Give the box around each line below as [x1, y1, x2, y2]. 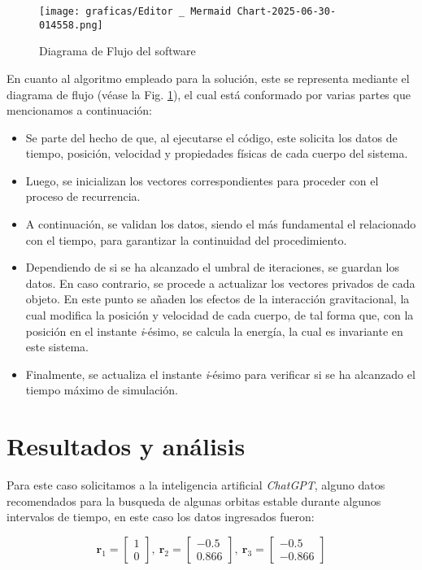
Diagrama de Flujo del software [39, 42, 196, 59]
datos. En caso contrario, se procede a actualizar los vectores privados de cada [25, 274, 415, 291]
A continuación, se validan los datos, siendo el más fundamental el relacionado [25, 215, 416, 233]
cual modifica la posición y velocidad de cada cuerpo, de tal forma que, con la [25, 307, 414, 324]
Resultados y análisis [7, 429, 246, 463]
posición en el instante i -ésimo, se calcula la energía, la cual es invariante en [25, 322, 403, 339]
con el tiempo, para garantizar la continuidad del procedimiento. [25, 231, 347, 248]
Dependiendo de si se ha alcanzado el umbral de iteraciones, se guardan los [25, 259, 399, 276]
